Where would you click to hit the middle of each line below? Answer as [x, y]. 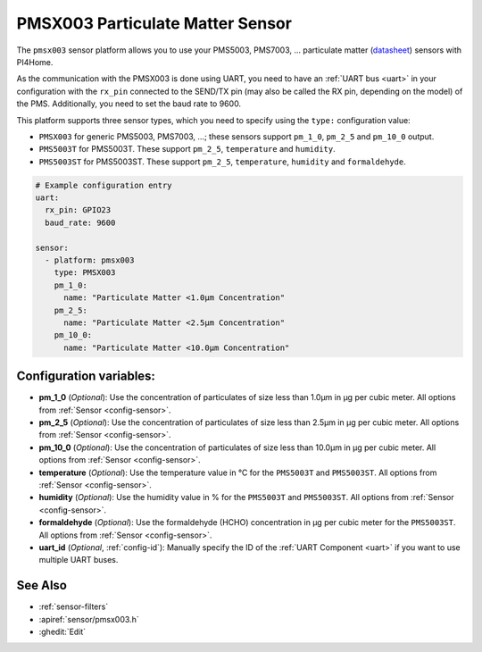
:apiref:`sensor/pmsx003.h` [89, 619]
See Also [42, 585]
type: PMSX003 [85, 273]
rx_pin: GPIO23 [78, 210]
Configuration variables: [86, 376]
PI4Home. [35, 62]
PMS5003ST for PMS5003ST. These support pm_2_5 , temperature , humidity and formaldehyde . [222, 162]
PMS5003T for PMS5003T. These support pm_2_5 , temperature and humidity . [187, 149]
